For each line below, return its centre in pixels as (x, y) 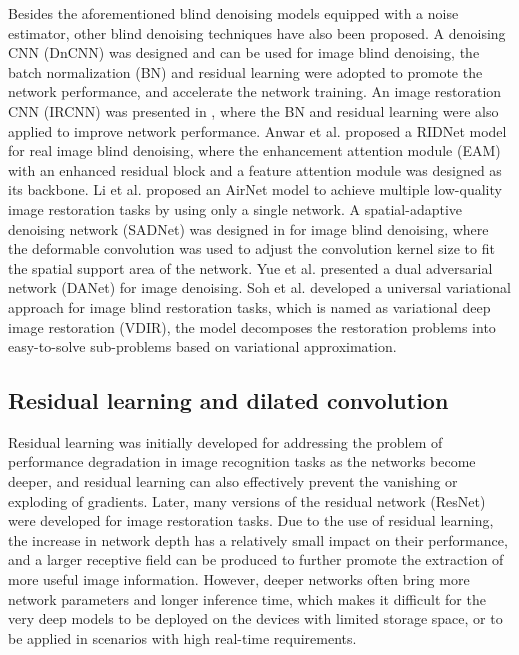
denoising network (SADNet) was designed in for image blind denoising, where (248, 228)
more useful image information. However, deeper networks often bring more (239, 579)
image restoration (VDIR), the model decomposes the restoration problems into (252, 326)
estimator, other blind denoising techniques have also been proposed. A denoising (257, 32)
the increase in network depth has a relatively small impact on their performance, (258, 539)
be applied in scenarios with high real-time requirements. (182, 637)
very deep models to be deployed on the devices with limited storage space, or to (255, 618)
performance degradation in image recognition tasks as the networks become (242, 461)
